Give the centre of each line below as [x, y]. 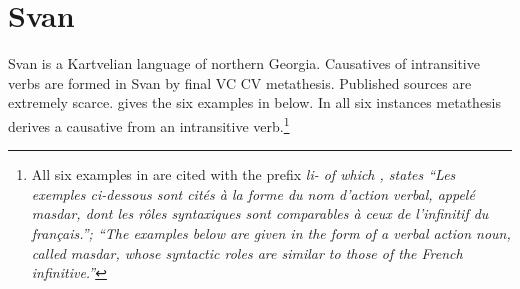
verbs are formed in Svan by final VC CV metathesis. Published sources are [240, 82]
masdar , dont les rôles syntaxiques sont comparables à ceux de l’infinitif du [260, 213]
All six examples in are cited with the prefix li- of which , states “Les [243, 174]
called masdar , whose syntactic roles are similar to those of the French [247, 252]
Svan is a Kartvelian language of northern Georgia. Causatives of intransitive [244, 63]
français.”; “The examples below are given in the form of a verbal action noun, [271, 232]
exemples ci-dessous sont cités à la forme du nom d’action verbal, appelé [253, 193]
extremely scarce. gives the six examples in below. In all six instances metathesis [255, 102]
